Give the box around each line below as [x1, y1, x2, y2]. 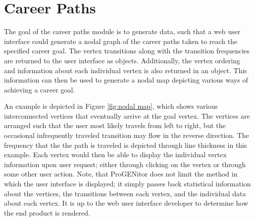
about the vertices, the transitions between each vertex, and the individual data [4, 188, 246, 198]
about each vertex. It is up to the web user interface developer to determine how [4, 198, 249, 208]
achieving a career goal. [4, 84, 75, 94]
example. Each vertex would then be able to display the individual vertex [4, 149, 227, 160]
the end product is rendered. [4, 207, 91, 218]
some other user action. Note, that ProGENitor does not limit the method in [4, 169, 238, 179]
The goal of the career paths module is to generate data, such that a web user [4, 26, 241, 37]
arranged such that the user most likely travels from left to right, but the [4, 120, 226, 131]
